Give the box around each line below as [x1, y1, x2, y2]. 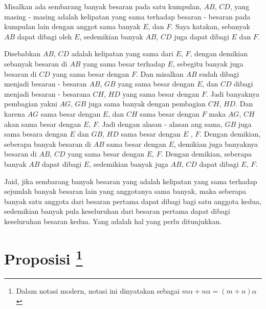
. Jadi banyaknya [206, 88, 260, 99]
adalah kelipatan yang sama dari [71, 48, 173, 59]
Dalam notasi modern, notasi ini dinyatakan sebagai [16, 285, 180, 296]
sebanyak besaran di [4, 58, 68, 69]
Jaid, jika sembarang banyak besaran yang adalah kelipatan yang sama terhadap [4, 175, 257, 186]
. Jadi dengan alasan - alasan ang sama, [97, 118, 223, 129]
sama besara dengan [4, 128, 68, 139]
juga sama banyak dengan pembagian [88, 98, 206, 109]
